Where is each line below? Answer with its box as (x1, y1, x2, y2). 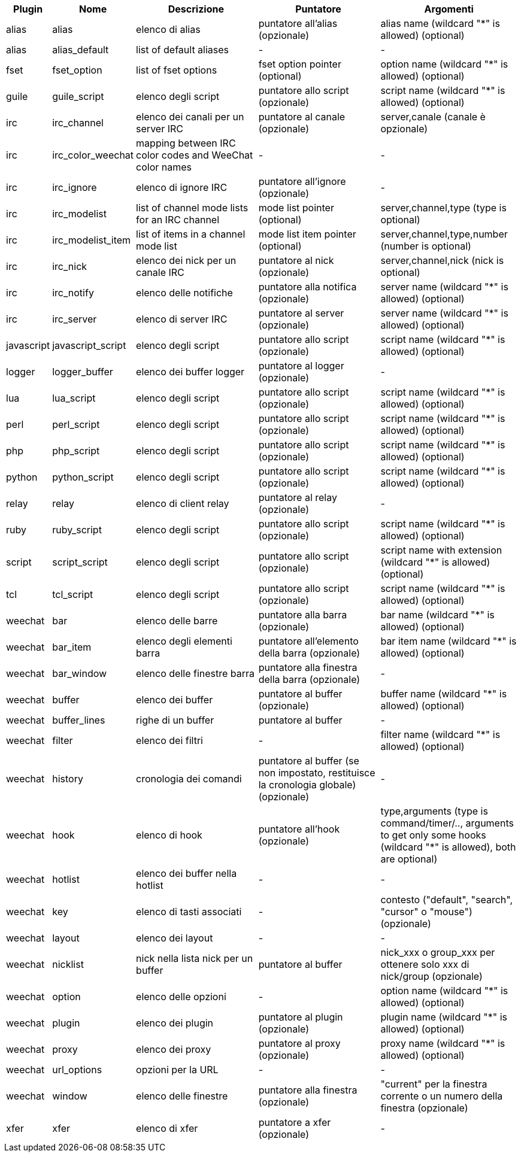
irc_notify (52, 287, 94, 299)
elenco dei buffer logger (136, 366, 245, 378)
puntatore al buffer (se (258, 755, 359, 767)
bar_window (52, 667, 107, 679)
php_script (52, 445, 100, 457)
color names (136, 161, 192, 173)
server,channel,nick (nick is (380, 254, 504, 266)
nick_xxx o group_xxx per (380, 946, 495, 958)
